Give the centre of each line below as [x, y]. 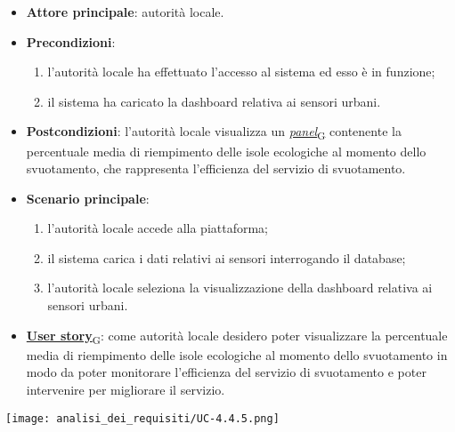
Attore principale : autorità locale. [125, 12]
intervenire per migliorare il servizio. [126, 389]
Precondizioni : [71, 41]
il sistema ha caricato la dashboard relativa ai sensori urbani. [214, 101]
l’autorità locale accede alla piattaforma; [158, 228]
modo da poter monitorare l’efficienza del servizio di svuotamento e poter [226, 372]
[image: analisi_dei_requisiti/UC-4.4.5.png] [142, 418]
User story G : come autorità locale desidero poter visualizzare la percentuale [237, 336]
